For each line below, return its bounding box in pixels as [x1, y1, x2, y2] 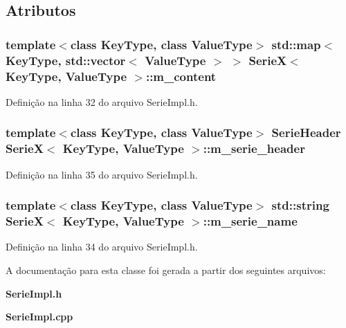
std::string [271, 197, 329, 214]
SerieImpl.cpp [6, 309, 73, 324]
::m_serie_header [203, 140, 305, 157]
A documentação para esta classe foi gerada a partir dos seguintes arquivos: [6, 262, 326, 277]
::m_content [145, 67, 217, 84]
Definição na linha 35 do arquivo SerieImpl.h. [6, 167, 198, 181]
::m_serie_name [203, 212, 298, 230]
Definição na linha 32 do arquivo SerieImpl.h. [6, 94, 198, 109]
